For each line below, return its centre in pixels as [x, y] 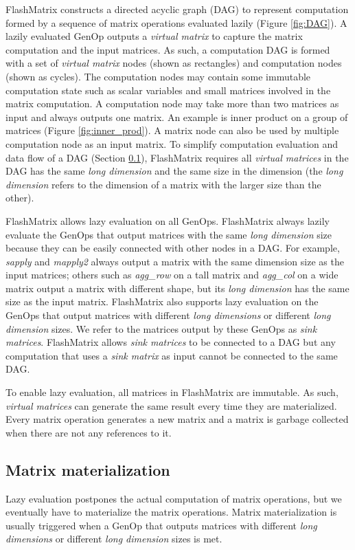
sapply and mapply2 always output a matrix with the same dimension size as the [175, 261]
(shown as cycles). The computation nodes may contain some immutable [158, 76]
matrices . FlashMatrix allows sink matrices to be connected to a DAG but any [171, 342]
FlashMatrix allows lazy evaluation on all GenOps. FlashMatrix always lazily [168, 220]
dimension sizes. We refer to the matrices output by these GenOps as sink [161, 328]
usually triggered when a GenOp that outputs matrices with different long [161, 525]
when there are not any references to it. [89, 432]
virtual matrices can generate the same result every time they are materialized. [171, 405]
